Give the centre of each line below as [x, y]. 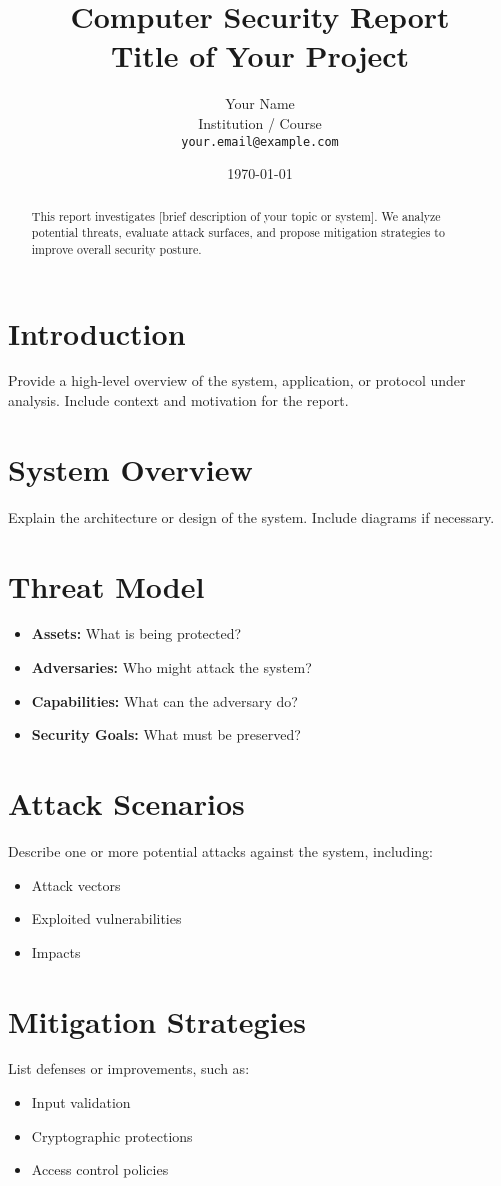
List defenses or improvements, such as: [129, 1068]
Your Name [260, 103]
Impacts [56, 951]
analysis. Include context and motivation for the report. [178, 400]
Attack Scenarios [126, 803]
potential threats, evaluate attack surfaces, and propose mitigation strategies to [238, 232]
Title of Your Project [260, 55]
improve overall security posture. [116, 248]
